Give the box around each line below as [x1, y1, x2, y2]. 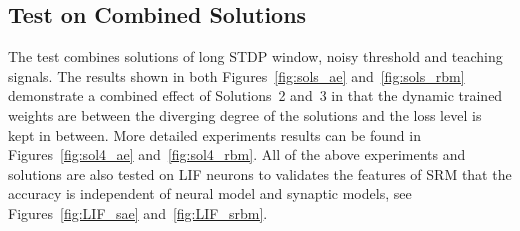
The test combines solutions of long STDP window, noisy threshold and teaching [8, 46, 503, 67]
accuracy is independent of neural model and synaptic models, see [8, 183, 412, 204]
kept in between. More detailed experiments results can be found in [8, 124, 421, 145]
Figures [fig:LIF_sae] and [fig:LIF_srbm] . [8, 202, 268, 223]
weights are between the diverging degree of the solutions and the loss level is [8, 104, 482, 125]
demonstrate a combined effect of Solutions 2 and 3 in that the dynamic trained [8, 85, 503, 106]
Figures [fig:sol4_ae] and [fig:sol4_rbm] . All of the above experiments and [8, 144, 466, 165]
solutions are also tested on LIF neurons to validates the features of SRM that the [8, 163, 512, 184]
